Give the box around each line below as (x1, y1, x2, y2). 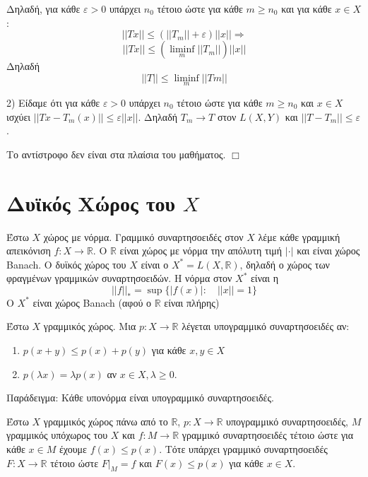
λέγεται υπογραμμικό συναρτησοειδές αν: (182, 319, 350, 334)
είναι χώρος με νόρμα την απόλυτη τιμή (119, 243, 283, 258)
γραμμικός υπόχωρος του (6, 428, 108, 442)
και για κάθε (281, 1, 332, 16)
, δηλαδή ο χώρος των (239, 257, 330, 271)
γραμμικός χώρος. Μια (43, 319, 136, 334)
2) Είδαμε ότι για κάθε (6, 95, 100, 110)
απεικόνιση (6, 243, 51, 258)
